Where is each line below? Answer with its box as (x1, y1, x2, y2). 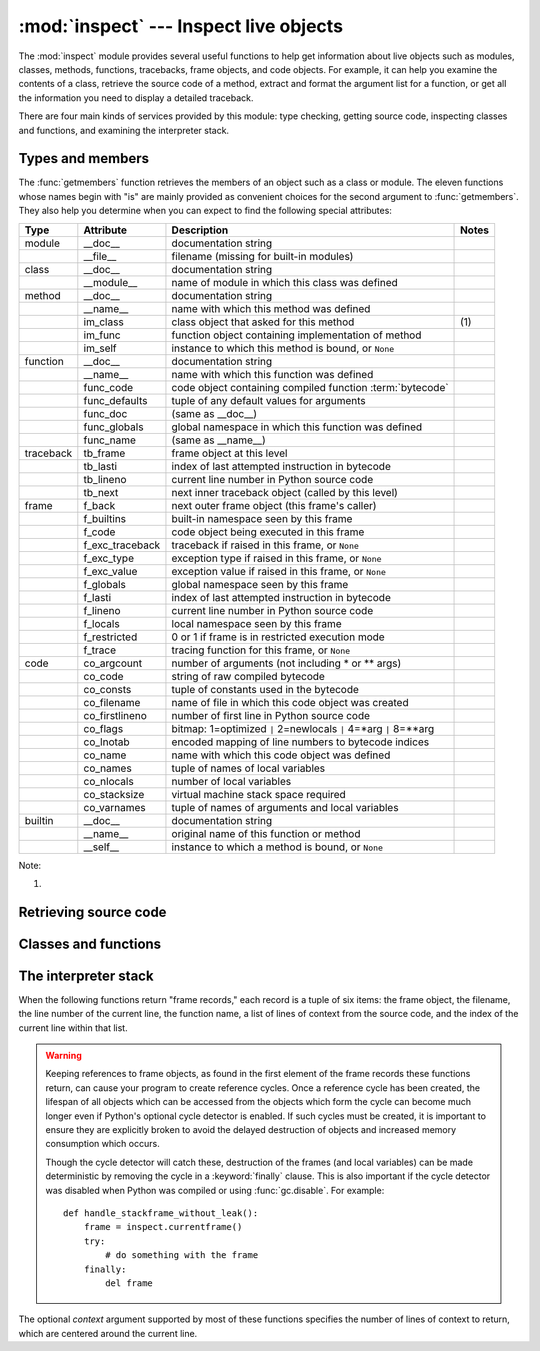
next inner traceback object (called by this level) (171, 485, 399, 499)
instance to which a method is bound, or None (171, 840, 384, 854)
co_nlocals (83, 774, 134, 788)
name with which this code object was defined (171, 748, 391, 762)
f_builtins (83, 511, 127, 525)
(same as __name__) (171, 433, 266, 447)
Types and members (18, 150, 150, 167)
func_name (83, 433, 137, 447)
